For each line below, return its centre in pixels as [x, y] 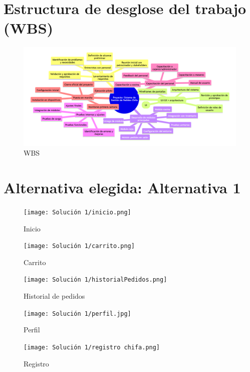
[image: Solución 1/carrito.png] [79, 246]
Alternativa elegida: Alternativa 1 [122, 187]
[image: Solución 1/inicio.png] [77, 212]
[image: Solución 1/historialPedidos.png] [95, 280]
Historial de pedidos [54, 296]
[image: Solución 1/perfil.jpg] [77, 314]
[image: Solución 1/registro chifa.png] [92, 347]
